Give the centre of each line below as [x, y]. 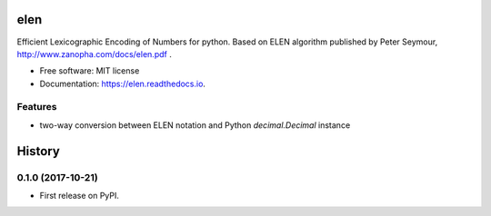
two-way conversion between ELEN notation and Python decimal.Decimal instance [195, 125]
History [39, 151]
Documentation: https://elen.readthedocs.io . [123, 83]
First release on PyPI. [80, 195]
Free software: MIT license [90, 71]
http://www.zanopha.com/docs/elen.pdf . [94, 54]
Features [37, 107]
